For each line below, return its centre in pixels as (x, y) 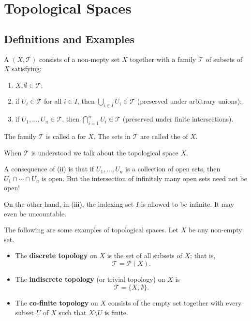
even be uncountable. (35, 213)
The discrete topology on (56, 255)
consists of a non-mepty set (80, 59)
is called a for (66, 136)
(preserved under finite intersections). (178, 119)
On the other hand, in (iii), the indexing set (69, 204)
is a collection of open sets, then (173, 169)
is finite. (116, 313)
